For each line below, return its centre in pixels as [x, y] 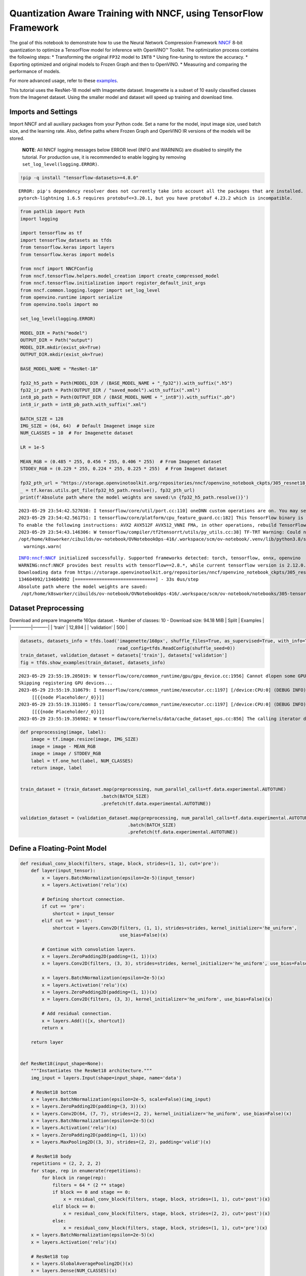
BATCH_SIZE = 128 [42, 419]
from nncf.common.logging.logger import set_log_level [90, 290]
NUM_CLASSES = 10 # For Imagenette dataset [77, 433]
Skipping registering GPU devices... [66, 683]
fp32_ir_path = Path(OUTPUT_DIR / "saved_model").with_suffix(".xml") [110, 390]
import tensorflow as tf [51, 233]
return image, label [57, 768]
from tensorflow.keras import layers [67, 247]
